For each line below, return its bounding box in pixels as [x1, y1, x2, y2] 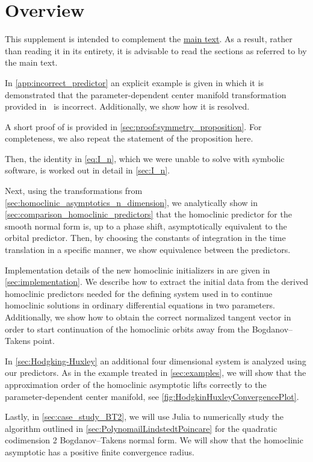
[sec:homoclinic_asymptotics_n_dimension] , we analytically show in [5, 196, 258, 208]
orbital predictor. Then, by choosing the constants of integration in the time [5, 231, 286, 244]
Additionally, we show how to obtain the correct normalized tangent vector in [5, 311, 291, 323]
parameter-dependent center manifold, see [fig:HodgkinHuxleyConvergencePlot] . [5, 390, 299, 402]
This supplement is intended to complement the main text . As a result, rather [5, 33, 293, 45]
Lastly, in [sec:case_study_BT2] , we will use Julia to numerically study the [5, 410, 284, 423]
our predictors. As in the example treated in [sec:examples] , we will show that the [5, 366, 306, 379]
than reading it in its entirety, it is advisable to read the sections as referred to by [5, 44, 307, 57]
